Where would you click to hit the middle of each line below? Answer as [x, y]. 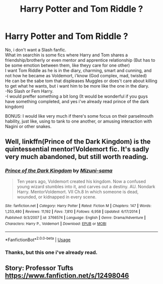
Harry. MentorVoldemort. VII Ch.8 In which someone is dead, [78, 192]
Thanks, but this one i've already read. [51, 252]
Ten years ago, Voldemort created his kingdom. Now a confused [81, 181]
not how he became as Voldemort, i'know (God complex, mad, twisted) [76, 75]
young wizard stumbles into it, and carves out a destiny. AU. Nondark [86, 186]
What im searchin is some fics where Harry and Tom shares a [66, 55]
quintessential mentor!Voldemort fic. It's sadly [77, 149]
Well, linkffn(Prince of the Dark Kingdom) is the [78, 142]
